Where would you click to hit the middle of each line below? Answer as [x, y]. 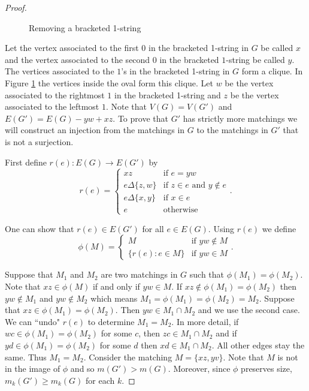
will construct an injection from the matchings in [95, 130]
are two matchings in [139, 274]
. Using [221, 228]
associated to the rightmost [55, 94]
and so [82, 369]
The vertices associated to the [60, 71]
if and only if [116, 286]
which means [114, 298]
